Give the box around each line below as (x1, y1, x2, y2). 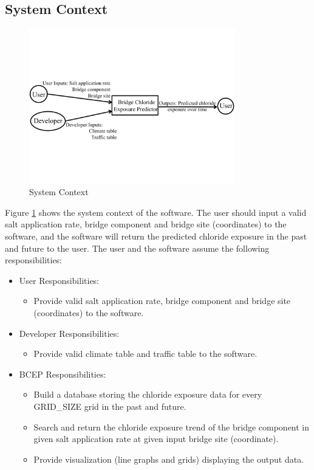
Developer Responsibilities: (19, 327, 120, 339)
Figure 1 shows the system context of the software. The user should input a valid (5, 206, 307, 218)
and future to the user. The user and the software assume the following (5, 241, 270, 254)
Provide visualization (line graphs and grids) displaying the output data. (33, 452, 304, 465)
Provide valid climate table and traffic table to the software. (33, 347, 258, 360)
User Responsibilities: (19, 274, 100, 286)
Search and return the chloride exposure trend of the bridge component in (33, 420, 310, 433)
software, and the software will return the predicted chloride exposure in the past (5, 229, 307, 242)
